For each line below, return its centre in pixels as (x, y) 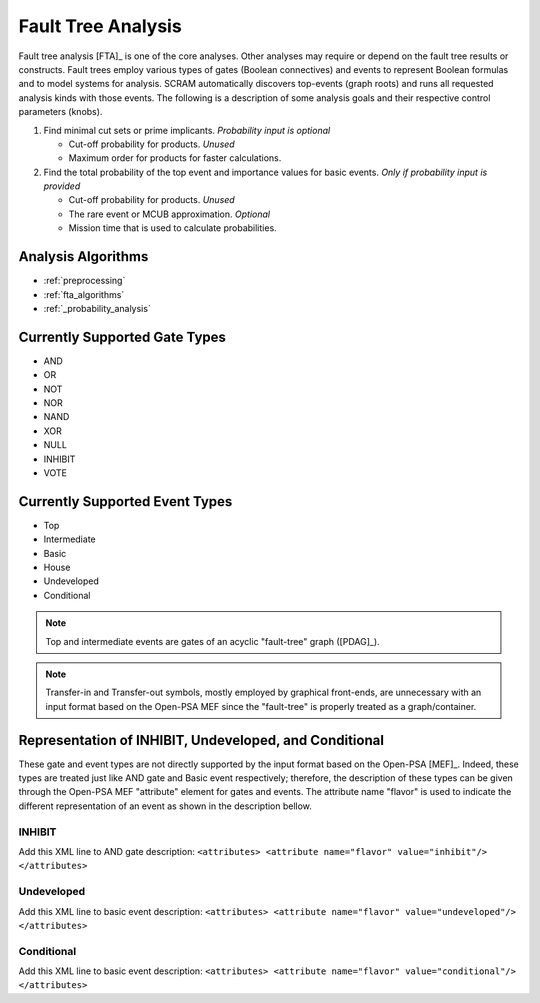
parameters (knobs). (60, 112)
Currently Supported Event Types (125, 501)
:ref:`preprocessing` (84, 281)
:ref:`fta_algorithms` (84, 294)
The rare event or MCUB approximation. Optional (169, 214)
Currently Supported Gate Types (122, 336)
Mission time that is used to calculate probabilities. (172, 228)
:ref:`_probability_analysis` (97, 308)
